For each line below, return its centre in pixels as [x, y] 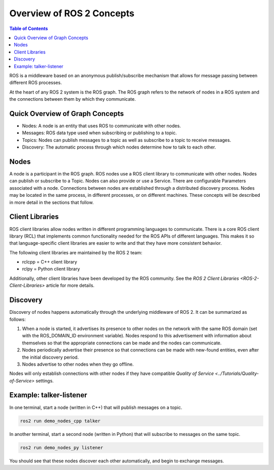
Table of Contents [29, 28]
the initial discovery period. [50, 357]
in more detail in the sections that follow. [52, 202]
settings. [45, 380]
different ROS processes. [36, 83]
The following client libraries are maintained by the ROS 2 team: [76, 252]
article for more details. [70, 285]
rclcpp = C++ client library [49, 262]
